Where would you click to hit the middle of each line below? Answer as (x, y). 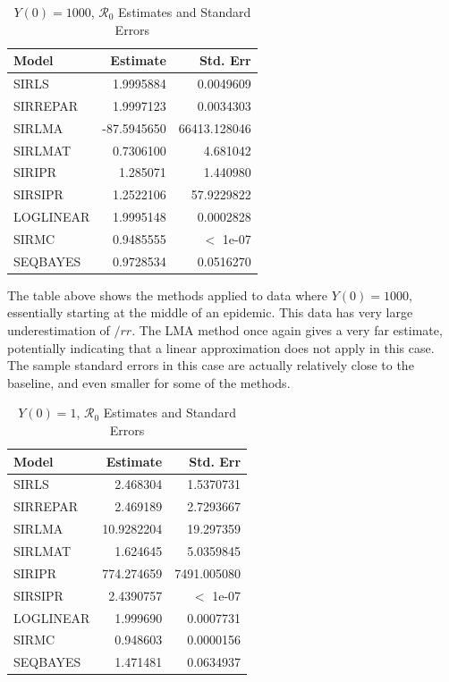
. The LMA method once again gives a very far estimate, (287, 330)
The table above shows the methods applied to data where (168, 295)
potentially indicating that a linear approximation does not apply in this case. (221, 347)
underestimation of (59, 330)
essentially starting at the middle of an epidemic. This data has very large (210, 312)
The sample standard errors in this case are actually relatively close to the (211, 365)
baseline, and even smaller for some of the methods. (149, 382)
